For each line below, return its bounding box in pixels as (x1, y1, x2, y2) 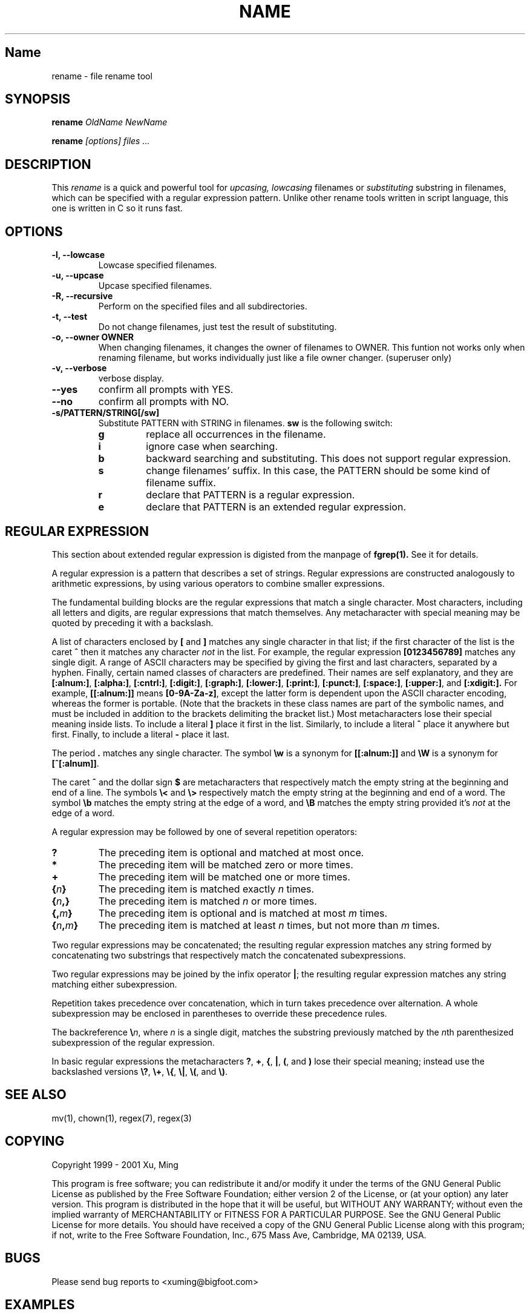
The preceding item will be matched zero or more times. (98, 858, 353, 871)
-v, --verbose (51, 363, 107, 374)
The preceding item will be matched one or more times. (98, 870, 350, 883)
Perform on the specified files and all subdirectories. (98, 301, 307, 312)
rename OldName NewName (51, 117, 168, 128)
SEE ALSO (5, 1087, 67, 1103)
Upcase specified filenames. (98, 280, 212, 291)
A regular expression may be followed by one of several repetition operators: (51, 826, 358, 837)
